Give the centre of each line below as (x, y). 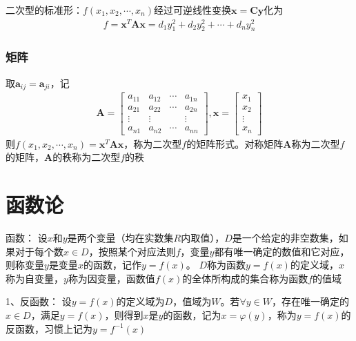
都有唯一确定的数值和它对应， (282, 251)
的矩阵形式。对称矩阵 (235, 143)
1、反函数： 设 (39, 301)
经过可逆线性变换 (193, 10)
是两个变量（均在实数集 (120, 238)
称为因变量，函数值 (111, 278)
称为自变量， (34, 278)
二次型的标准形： (44, 10)
